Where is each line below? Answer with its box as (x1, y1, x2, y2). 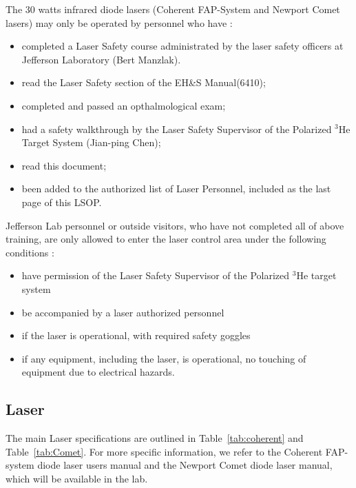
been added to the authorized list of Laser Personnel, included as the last (21, 181, 331, 196)
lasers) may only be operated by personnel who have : (6, 15, 233, 30)
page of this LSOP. (21, 194, 102, 209)
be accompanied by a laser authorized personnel (21, 305, 224, 319)
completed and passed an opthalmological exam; (21, 98, 226, 112)
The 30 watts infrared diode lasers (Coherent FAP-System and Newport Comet (6, 2, 340, 16)
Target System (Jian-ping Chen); (21, 135, 161, 150)
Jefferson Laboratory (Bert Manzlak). (21, 52, 181, 66)
